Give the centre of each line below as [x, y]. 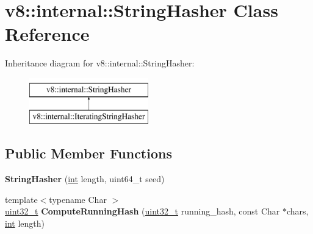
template [21, 199]
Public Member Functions [88, 153]
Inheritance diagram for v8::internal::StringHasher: [100, 63]
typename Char [78, 199]
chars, [298, 211]
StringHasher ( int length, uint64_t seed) [85, 179]
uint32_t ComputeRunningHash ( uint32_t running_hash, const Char [142, 211]
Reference [47, 34]
